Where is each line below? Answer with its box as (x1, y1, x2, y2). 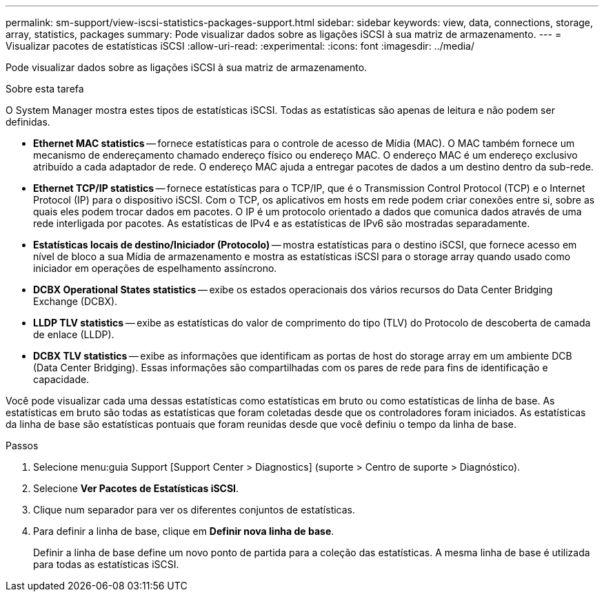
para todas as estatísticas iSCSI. (33, 558, 179, 570)
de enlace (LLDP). (33, 329, 114, 340)
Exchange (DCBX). (33, 295, 118, 307)
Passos (6, 440, 39, 451)
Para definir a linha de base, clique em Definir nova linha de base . (33, 525, 334, 537)
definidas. (6, 116, 50, 128)
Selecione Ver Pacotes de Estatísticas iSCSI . (33, 482, 239, 494)
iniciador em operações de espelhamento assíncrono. (33, 262, 277, 274)
